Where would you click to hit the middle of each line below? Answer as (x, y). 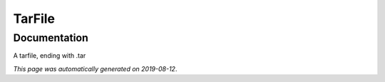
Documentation (51, 38)
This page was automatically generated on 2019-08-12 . (95, 68)
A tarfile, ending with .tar (50, 56)
